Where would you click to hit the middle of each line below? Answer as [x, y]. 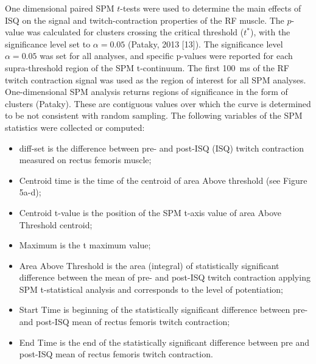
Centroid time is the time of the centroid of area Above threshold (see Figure [163, 180]
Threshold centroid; [56, 224]
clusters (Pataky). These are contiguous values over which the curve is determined [158, 103]
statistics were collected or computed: [75, 127]
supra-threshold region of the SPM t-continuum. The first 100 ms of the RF [147, 67]
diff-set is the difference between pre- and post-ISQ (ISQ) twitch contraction [162, 148]
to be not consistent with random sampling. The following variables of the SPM [154, 115]
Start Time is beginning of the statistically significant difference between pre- [163, 310]
